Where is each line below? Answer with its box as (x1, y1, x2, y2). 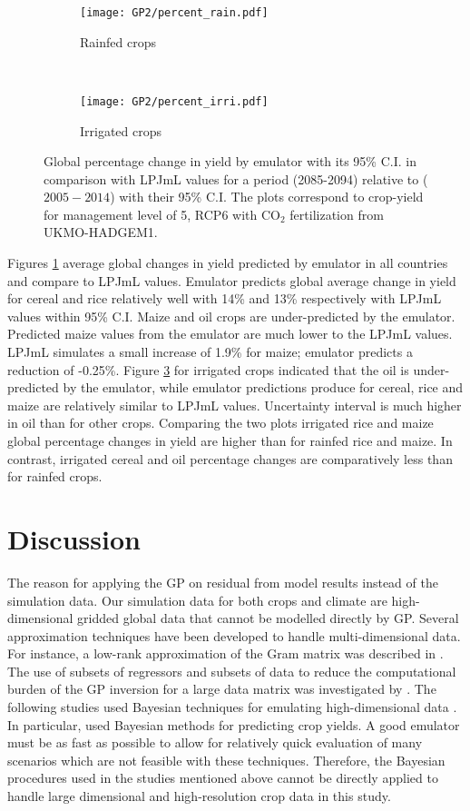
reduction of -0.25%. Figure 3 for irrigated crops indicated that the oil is (7, 360, 409, 379)
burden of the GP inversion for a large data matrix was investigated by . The (7, 679, 436, 698)
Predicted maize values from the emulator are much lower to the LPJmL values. (7, 324, 453, 343)
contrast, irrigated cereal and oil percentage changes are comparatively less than (7, 449, 453, 468)
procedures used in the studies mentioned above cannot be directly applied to (7, 768, 438, 787)
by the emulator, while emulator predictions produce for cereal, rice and (63, 378, 464, 397)
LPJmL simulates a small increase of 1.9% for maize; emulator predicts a (7, 342, 413, 361)
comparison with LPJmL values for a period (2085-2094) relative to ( (44, 169, 428, 188)
